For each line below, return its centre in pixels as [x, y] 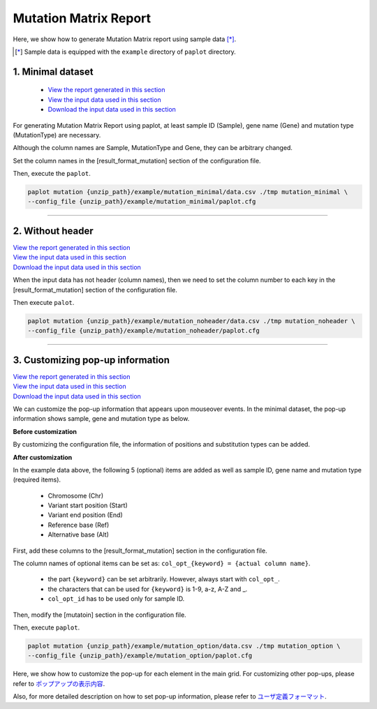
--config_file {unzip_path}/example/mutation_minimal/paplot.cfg [142, 202]
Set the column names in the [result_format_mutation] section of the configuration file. [137, 161]
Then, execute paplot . [46, 627]
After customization [43, 457]
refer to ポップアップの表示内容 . [59, 683]
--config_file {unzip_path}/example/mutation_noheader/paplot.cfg [143, 331]
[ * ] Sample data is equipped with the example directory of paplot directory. [126, 52]
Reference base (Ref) [79, 525]
